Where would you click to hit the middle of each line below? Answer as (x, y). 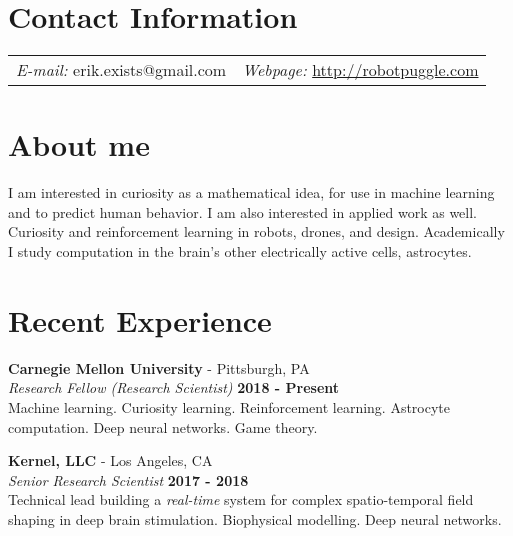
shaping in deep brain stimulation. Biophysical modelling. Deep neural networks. (255, 518)
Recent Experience (140, 319)
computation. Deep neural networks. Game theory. (163, 426)
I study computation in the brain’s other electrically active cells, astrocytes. (240, 251)
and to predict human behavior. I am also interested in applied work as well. (242, 211)
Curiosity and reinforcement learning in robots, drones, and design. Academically (256, 231)
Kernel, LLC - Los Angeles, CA (110, 460)
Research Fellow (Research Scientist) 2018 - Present (174, 387)
